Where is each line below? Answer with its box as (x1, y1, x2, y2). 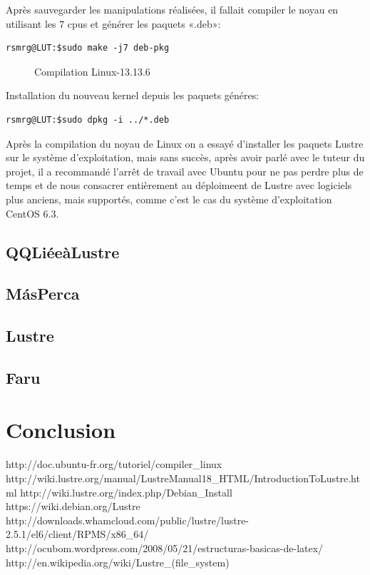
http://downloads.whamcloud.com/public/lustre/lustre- (6, 512, 250, 527)
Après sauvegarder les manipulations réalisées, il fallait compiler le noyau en (6, 2, 339, 16)
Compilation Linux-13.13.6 (34, 63, 150, 78)
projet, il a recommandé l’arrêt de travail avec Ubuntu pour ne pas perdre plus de (6, 163, 364, 178)
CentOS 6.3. (6, 205, 59, 220)
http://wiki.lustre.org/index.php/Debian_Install (20, 484, 232, 499)
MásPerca (6, 283, 80, 305)
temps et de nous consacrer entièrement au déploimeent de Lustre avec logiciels (6, 178, 352, 193)
